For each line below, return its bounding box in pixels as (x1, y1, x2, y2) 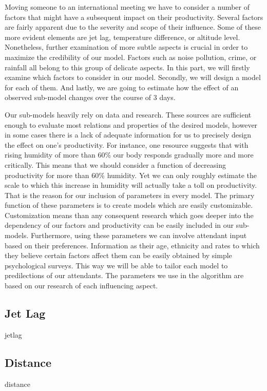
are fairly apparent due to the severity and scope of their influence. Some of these (5, 22, 261, 32)
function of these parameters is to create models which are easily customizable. (5, 200, 253, 210)
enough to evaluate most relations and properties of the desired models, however (5, 119, 258, 130)
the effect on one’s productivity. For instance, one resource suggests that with (5, 139, 249, 150)
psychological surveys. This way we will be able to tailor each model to (5, 260, 228, 270)
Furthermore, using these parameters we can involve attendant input (31, 230, 247, 241)
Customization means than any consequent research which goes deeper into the (5, 209, 254, 220)
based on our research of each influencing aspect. (5, 280, 158, 291)
